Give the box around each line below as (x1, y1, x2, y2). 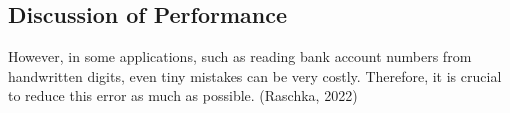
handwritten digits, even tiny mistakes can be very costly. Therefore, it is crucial (8, 65, 502, 86)
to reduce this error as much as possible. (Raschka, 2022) (8, 85, 358, 106)
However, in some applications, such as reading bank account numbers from (8, 46, 472, 67)
